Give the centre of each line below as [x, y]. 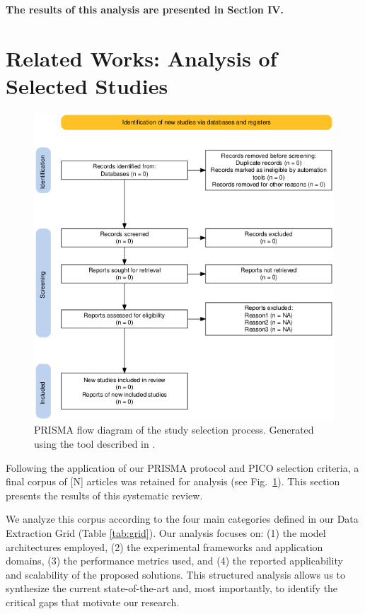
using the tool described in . [95, 444]
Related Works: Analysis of [141, 58]
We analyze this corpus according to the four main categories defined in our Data [182, 519]
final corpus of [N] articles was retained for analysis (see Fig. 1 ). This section [173, 481]
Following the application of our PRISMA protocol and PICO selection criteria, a [182, 467]
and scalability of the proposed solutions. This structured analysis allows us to [176, 574]
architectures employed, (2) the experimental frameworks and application [164, 546]
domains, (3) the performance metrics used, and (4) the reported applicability [174, 561]
